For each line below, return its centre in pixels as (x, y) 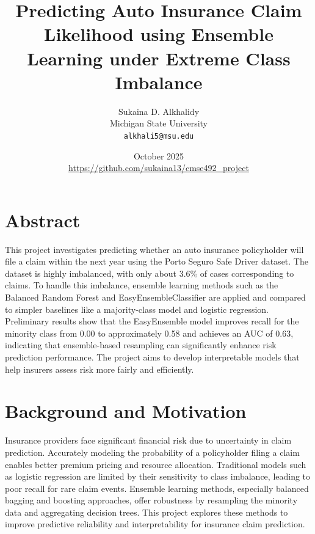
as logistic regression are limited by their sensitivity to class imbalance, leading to (158, 476)
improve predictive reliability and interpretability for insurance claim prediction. (155, 524)
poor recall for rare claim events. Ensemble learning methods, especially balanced (157, 488)
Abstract (43, 220)
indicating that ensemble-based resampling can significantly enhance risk (141, 345)
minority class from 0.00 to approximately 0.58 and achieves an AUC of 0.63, (149, 333)
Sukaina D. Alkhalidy (159, 111)
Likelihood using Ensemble (159, 34)
